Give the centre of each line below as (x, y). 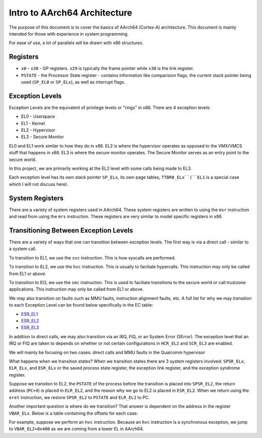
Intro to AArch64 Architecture (71, 13)
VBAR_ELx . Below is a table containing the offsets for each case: (74, 413)
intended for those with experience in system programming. (69, 34)
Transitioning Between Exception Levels (71, 230)
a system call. (23, 249)
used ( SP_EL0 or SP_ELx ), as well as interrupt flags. (73, 82)
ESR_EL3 (30, 328)
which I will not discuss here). (39, 184)
